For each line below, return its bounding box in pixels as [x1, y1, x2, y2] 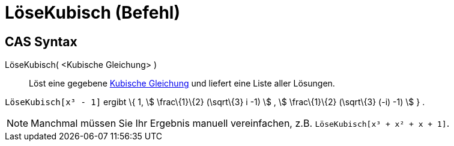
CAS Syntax [5, 34, 77, 49]
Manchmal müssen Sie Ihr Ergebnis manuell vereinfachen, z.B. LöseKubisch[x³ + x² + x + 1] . [31, 117, 450, 130]
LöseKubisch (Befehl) [5, 2, 181, 23]
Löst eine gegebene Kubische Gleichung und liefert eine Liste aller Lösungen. [29, 78, 335, 89]
